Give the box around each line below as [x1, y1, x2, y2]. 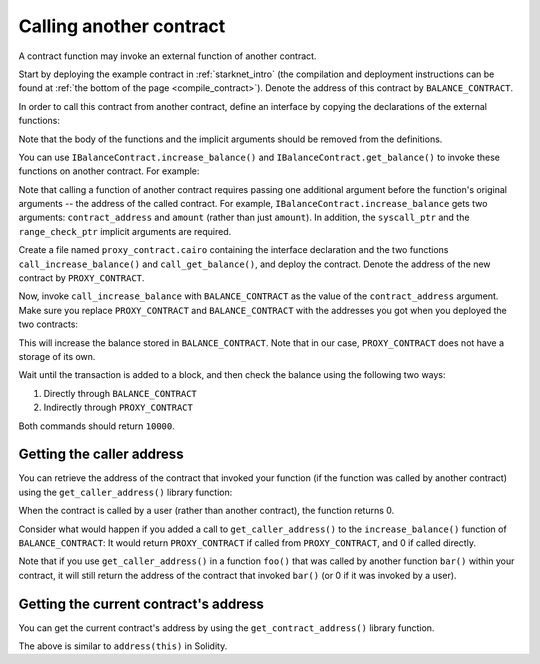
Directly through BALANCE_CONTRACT [43, 387, 197, 399]
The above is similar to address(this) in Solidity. [18, 640, 228, 652]
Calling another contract [18, 15, 226, 37]
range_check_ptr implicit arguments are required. [18, 225, 232, 237]
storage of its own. [18, 350, 96, 362]
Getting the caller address [18, 446, 184, 463]
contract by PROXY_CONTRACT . [18, 272, 145, 284]
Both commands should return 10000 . [18, 420, 175, 432]
